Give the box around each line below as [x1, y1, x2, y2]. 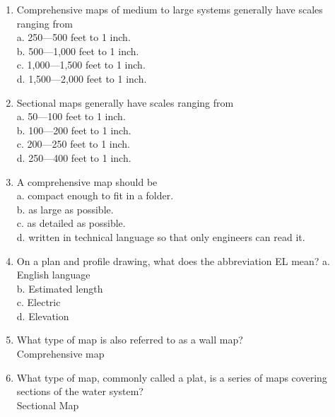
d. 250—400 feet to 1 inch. [16, 150, 131, 165]
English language [16, 267, 90, 282]
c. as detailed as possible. [16, 216, 126, 230]
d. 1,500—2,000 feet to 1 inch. [16, 71, 147, 86]
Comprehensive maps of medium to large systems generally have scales [16, 2, 323, 16]
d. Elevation [16, 308, 69, 323]
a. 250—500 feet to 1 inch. [16, 30, 131, 45]
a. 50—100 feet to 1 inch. [16, 109, 126, 124]
